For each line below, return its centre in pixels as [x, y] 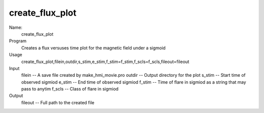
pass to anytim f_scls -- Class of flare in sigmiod [70, 89]
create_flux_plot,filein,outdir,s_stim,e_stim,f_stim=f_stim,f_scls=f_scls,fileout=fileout [105, 62]
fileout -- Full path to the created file [58, 102]
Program [18, 41]
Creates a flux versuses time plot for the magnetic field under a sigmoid [93, 48]
